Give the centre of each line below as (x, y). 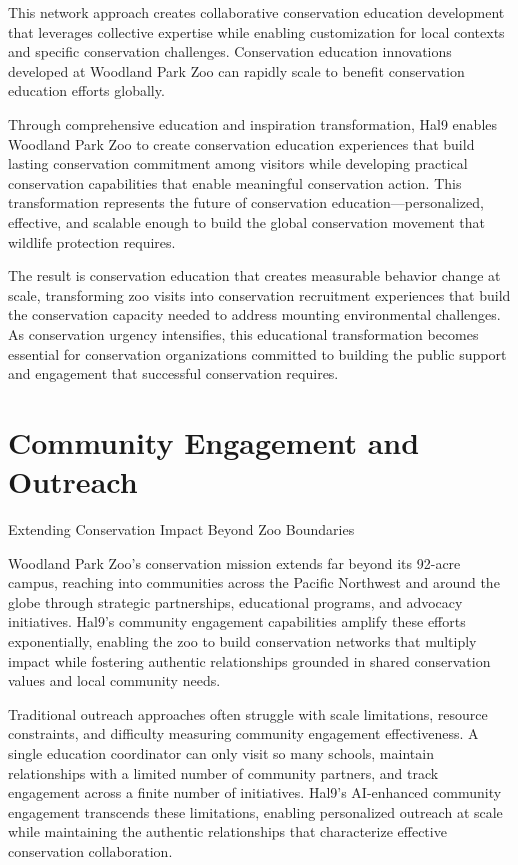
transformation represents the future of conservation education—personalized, (246, 202)
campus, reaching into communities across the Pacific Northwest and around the (254, 582)
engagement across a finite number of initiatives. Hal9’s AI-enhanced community (255, 792)
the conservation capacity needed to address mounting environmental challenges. (254, 314)
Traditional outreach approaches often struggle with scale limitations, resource (248, 713)
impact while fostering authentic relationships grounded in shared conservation (249, 660)
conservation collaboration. (90, 850)
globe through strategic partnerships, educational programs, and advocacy (235, 601)
